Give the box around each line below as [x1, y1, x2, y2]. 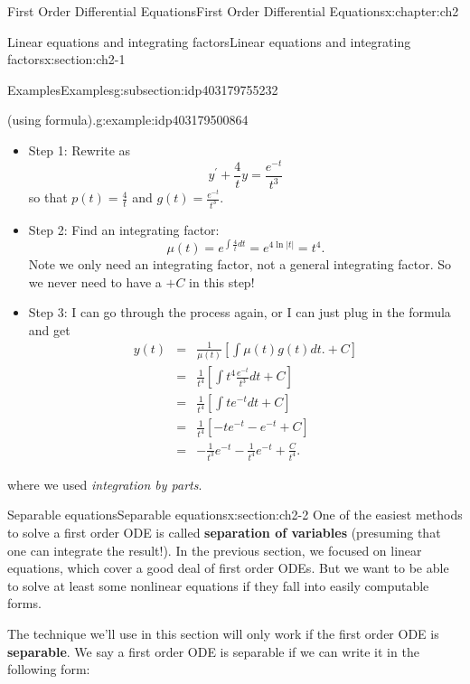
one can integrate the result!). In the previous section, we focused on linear [7, 540, 422, 559]
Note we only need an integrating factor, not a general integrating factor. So [28, 255, 452, 274]
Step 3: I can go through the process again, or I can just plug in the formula [28, 303, 451, 322]
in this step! [189, 272, 255, 291]
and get [28, 320, 70, 339]
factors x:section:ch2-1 [7, 50, 126, 69]
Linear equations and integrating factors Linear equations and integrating [7, 32, 411, 51]
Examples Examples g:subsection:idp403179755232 [7, 80, 278, 98]
